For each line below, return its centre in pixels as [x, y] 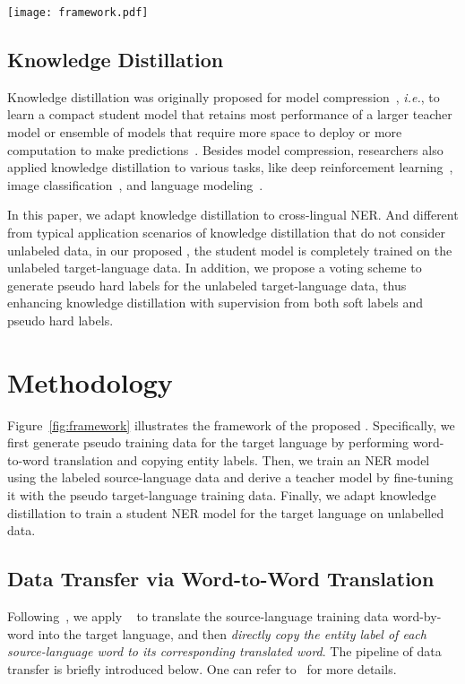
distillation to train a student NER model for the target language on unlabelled [226, 512]
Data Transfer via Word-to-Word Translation [221, 579]
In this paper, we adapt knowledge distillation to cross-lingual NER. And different [233, 215]
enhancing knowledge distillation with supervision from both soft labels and [215, 303]
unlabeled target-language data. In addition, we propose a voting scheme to [215, 268]
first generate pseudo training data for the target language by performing [208, 442]
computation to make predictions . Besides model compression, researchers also [225, 149]
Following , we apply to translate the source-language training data [198, 616]
